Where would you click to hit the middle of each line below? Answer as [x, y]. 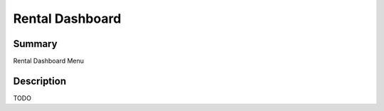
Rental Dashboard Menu [49, 61]
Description [40, 81]
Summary [35, 44]
